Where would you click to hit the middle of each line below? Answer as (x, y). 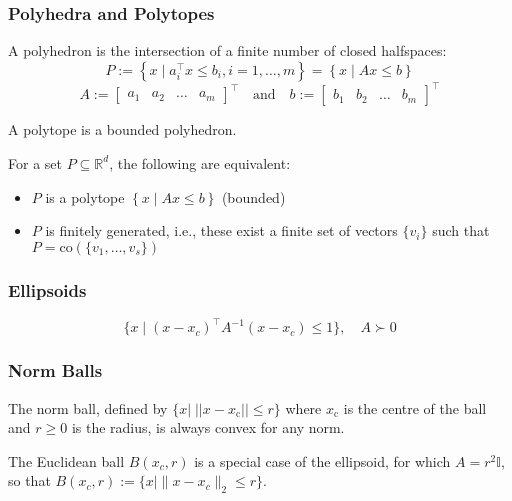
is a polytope (85, 196)
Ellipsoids (47, 289)
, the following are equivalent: (200, 162)
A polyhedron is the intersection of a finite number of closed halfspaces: (227, 50)
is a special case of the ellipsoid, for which (322, 460)
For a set (35, 162)
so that (29, 480)
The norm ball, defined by (88, 407)
